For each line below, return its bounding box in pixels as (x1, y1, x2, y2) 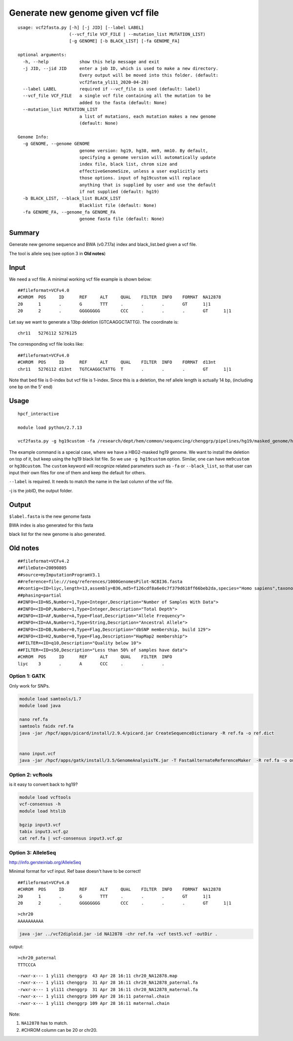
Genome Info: (18, 134, 49, 139)
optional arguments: (18, 52, 67, 58)
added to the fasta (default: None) (79, 100, 167, 105)
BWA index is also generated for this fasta (9, 522, 94, 528)
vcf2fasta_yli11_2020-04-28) (79, 79, 149, 85)
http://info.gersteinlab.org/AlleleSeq (9, 860, 82, 865)
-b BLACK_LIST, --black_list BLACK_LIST (22, 196, 121, 201)
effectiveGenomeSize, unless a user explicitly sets (79, 168, 209, 174)
